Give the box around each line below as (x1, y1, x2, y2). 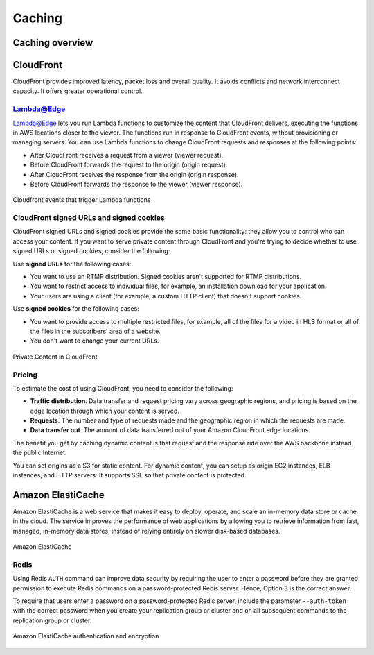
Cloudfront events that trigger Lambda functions (12, 196, 151, 204)
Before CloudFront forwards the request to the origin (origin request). (30, 160, 228, 169)
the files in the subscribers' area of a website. (30, 327, 161, 335)
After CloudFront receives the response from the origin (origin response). (30, 170, 239, 178)
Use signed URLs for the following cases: (12, 260, 132, 268)
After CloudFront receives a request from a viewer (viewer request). (30, 151, 224, 159)
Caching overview (12, 37, 93, 49)
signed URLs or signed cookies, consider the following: (12, 247, 170, 255)
